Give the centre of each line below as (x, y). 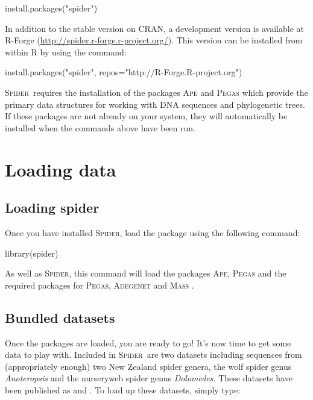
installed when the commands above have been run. (100, 127)
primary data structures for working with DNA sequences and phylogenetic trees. (155, 104)
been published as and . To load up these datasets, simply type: (123, 389)
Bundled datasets (60, 317)
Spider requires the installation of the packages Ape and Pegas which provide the (156, 92)
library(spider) (32, 253)
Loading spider (52, 208)
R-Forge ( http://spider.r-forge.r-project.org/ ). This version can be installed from (154, 40)
